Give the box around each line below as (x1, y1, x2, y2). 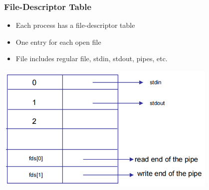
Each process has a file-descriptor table (15, 20, 135, 30)
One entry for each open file (15, 36, 101, 47)
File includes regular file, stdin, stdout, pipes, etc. (15, 53, 168, 64)
